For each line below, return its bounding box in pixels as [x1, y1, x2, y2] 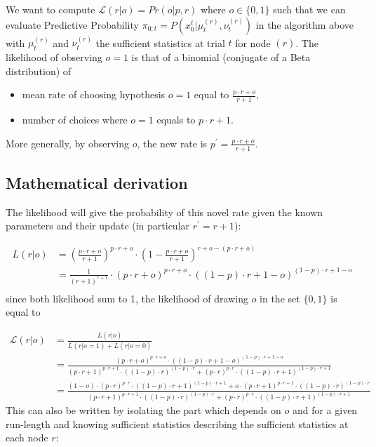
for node [235, 35, 271, 50]
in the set [260, 291, 300, 305]
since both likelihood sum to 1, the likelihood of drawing [6, 291, 248, 305]
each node [6, 430, 48, 445]
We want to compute [6, 2, 95, 16]
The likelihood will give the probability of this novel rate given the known [6, 204, 323, 219]
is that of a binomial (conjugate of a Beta [131, 50, 311, 65]
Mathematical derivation [6, 172, 188, 194]
